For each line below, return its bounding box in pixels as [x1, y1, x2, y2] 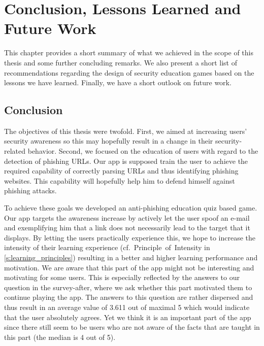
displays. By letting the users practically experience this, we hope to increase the [4, 232, 256, 243]
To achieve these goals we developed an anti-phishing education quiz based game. [4, 202, 257, 213]
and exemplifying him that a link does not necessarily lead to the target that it [4, 222, 250, 233]
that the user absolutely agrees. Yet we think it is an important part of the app [4, 312, 251, 322]
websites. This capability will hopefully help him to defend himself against [4, 175, 235, 186]
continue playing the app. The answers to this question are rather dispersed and [4, 292, 253, 302]
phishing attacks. [4, 185, 57, 196]
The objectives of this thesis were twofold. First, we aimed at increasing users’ [4, 125, 247, 136]
